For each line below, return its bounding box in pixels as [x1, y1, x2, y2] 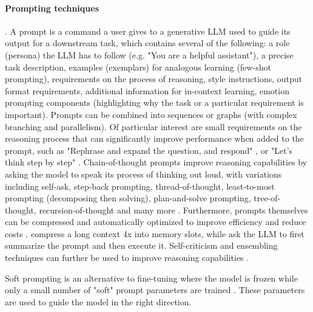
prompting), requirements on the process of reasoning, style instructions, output [5, 72, 303, 85]
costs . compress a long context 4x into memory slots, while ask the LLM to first [5, 227, 305, 240]
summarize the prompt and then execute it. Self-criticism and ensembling [5, 239, 278, 252]
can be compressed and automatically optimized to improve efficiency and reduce [5, 215, 306, 228]
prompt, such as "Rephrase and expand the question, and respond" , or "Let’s [5, 144, 293, 156]
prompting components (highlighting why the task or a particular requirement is [5, 96, 304, 109]
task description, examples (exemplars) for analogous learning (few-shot [5, 60, 271, 73]
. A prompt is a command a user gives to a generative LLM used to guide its [5, 24, 291, 37]
